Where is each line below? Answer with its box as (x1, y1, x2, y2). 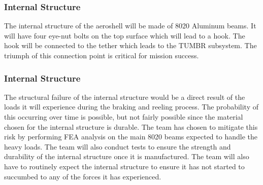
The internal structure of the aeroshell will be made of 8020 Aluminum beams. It (4, 20, 256, 31)
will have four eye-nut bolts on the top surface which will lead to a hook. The (4, 30, 245, 41)
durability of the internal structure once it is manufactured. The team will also (4, 151, 249, 162)
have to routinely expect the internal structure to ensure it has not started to (4, 161, 245, 171)
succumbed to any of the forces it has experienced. (4, 171, 161, 181)
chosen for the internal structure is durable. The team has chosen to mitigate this (4, 121, 258, 132)
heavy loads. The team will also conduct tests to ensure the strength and (4, 141, 231, 152)
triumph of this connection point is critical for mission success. (4, 50, 199, 60)
